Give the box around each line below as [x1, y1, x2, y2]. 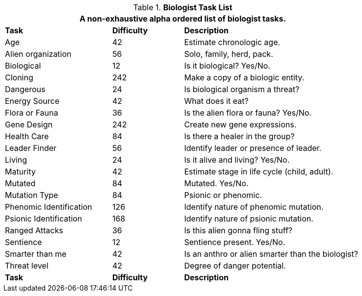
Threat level [5, 261, 49, 271]
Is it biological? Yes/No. [184, 61, 271, 71]
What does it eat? [184, 96, 249, 106]
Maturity [5, 167, 36, 176]
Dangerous [5, 84, 46, 94]
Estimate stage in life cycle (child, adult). [184, 167, 334, 176]
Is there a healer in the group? [184, 131, 295, 141]
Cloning [5, 73, 33, 82]
